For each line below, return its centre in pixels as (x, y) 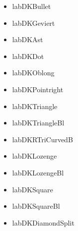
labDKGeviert (34, 23)
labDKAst (28, 39)
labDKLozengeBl (38, 172)
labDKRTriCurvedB (42, 139)
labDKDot (28, 56)
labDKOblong (33, 73)
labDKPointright (38, 89)
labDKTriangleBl (38, 123)
